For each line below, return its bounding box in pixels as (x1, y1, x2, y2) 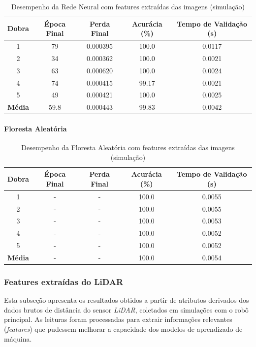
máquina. (4, 333, 32, 344)
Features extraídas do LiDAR (4, 276, 124, 287)
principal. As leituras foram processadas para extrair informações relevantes (4, 314, 232, 324)
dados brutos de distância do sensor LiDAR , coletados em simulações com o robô (4, 304, 249, 315)
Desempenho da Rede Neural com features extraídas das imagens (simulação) (11, 1, 245, 11)
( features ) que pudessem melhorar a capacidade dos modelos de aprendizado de (4, 324, 243, 334)
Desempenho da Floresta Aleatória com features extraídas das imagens (21, 142, 235, 153)
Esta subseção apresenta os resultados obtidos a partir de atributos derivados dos (4, 295, 249, 305)
